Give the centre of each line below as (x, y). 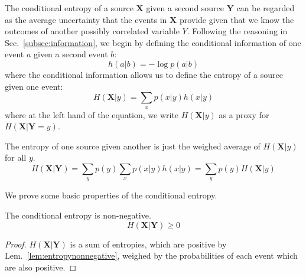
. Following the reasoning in (237, 31)
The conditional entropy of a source (69, 8)
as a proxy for (244, 114)
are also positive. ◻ (41, 267)
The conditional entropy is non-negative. (78, 215)
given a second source (185, 8)
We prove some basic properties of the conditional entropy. (111, 195)
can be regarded (266, 8)
